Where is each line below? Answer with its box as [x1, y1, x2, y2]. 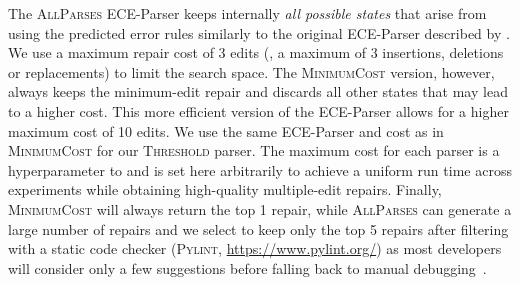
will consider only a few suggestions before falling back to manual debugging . [8, 257, 487, 278]
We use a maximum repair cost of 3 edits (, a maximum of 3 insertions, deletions [8, 42, 504, 63]
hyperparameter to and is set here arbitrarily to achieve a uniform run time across [8, 159, 512, 180]
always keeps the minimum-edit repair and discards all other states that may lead [8, 81, 508, 102]
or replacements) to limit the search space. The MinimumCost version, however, [8, 61, 495, 82]
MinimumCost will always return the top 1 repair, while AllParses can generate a [8, 198, 512, 219]
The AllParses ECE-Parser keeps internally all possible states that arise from [8, 3, 487, 23]
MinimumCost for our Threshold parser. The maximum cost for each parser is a [8, 140, 500, 161]
